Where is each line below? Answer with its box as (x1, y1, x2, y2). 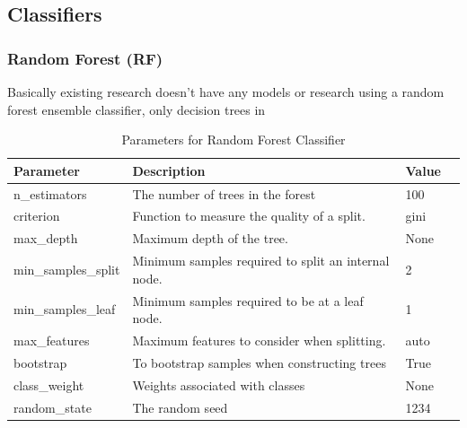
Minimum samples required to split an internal (132, 251, 390, 270)
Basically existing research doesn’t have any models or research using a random (7, 83, 445, 100)
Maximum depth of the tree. (132, 229, 288, 248)
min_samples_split (13, 259, 120, 278)
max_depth (13, 229, 78, 248)
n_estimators (13, 184, 87, 203)
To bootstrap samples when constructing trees (132, 353, 386, 371)
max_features (13, 331, 90, 350)
